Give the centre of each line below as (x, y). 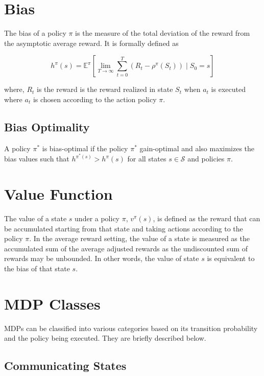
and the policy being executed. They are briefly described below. (105, 338)
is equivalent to (231, 258)
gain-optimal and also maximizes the (197, 148)
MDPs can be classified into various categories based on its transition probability (131, 328)
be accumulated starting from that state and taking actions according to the (124, 228)
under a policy (97, 218)
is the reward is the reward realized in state (105, 89)
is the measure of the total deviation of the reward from (163, 33)
